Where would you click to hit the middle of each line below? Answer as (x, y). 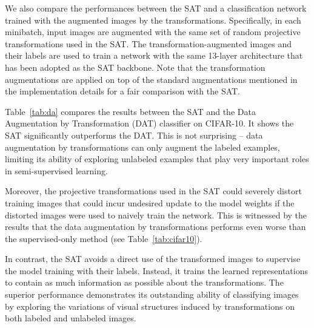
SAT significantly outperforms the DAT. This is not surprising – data (134, 135)
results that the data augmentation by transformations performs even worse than (155, 227)
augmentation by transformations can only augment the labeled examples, (142, 147)
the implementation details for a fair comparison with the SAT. (123, 91)
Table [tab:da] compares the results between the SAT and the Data (130, 111)
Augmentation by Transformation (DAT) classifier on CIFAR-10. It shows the (149, 123)
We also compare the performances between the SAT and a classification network (156, 8)
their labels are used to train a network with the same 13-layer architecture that (154, 55)
